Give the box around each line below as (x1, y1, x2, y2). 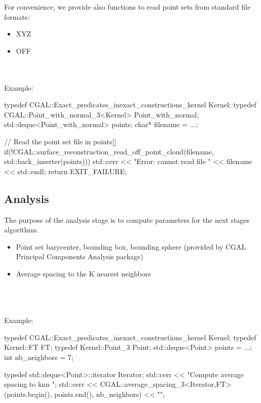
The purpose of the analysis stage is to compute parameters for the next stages (4, 214, 250, 225)
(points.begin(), (4, 388, 52, 399)
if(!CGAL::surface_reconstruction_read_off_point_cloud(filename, (4, 146, 214, 156)
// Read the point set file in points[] (4, 136, 117, 146)
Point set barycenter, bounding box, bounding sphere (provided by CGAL (16, 241, 246, 252)
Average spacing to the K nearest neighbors (16, 268, 151, 278)
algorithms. (4, 224, 39, 235)
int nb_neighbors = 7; (4, 352, 73, 362)
